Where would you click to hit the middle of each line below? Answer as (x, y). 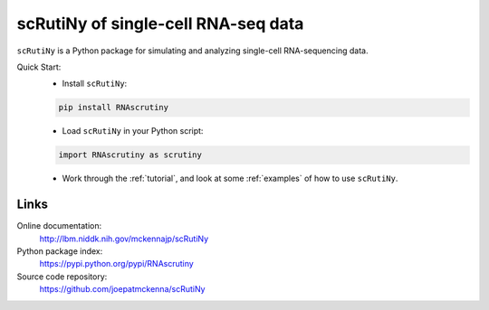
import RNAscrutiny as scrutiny (130, 155)
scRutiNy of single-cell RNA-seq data (160, 23)
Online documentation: (59, 226)
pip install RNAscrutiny (114, 108)
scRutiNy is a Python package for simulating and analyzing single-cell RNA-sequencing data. (192, 51)
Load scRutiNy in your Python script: (133, 131)
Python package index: (60, 251)
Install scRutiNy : (95, 84)
